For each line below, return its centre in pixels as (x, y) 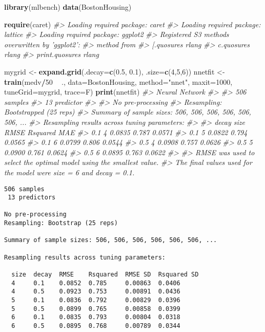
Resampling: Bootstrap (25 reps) (61, 223)
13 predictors (32, 198)
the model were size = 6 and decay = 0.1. (69, 172)
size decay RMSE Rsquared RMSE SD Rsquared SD (105, 275)
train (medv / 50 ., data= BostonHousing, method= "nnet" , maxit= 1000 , (118, 81)
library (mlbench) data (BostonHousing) (68, 7)
